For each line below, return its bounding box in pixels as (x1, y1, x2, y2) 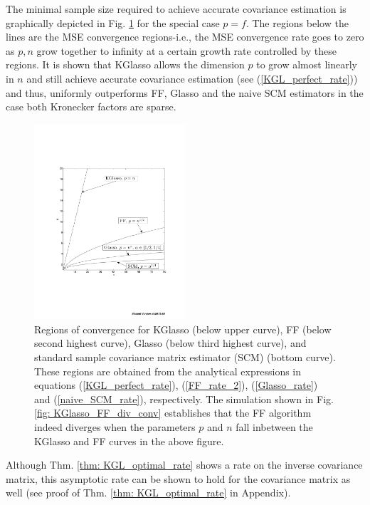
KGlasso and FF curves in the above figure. (34, 433, 224, 448)
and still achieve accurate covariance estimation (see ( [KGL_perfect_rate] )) (26, 71, 358, 85)
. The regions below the (245, 15, 349, 30)
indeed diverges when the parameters (34, 419, 196, 434)
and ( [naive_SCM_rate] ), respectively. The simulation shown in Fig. (34, 391, 334, 406)
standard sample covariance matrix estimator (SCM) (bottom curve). (34, 349, 336, 364)
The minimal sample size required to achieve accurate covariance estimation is (6, 1, 347, 16)
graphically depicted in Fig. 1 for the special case (6, 15, 220, 30)
